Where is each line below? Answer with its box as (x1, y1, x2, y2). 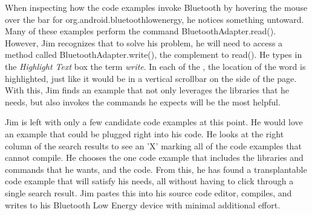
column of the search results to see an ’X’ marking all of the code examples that (5, 139, 302, 152)
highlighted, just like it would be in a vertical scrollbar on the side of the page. (5, 72, 297, 84)
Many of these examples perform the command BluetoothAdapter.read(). (5, 25, 276, 37)
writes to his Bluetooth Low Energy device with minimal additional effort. (5, 198, 281, 211)
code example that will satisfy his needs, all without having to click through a (5, 175, 294, 187)
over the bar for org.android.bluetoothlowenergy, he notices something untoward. (5, 13, 304, 25)
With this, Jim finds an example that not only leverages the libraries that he (5, 84, 290, 96)
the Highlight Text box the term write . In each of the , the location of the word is (5, 60, 306, 72)
